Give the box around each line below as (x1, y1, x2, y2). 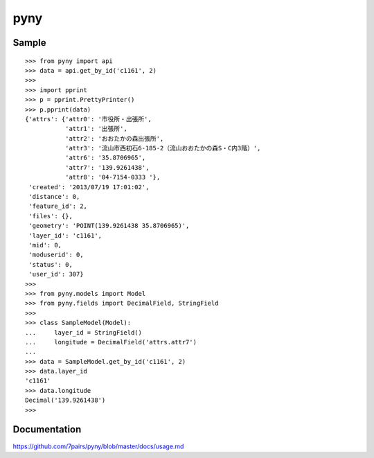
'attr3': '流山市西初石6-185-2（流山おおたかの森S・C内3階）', (64, 144, 261, 152)
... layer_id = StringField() (25, 328, 142, 336)
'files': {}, (28, 212, 73, 220)
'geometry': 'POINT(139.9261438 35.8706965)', (28, 222, 190, 230)
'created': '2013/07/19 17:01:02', (28, 183, 150, 191)
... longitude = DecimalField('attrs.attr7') (25, 338, 197, 346)
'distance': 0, (28, 193, 80, 201)
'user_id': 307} (28, 270, 84, 279)
